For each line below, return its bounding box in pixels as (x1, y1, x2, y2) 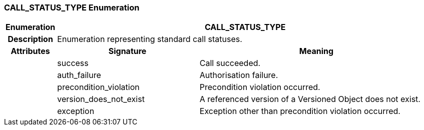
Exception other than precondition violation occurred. (199, 106, 400, 116)
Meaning (299, 46, 334, 56)
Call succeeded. (199, 58, 261, 68)
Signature (108, 46, 147, 56)
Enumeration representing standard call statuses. (57, 34, 242, 44)
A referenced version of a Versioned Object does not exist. (199, 94, 420, 104)
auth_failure (57, 70, 101, 80)
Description (8, 34, 53, 44)
